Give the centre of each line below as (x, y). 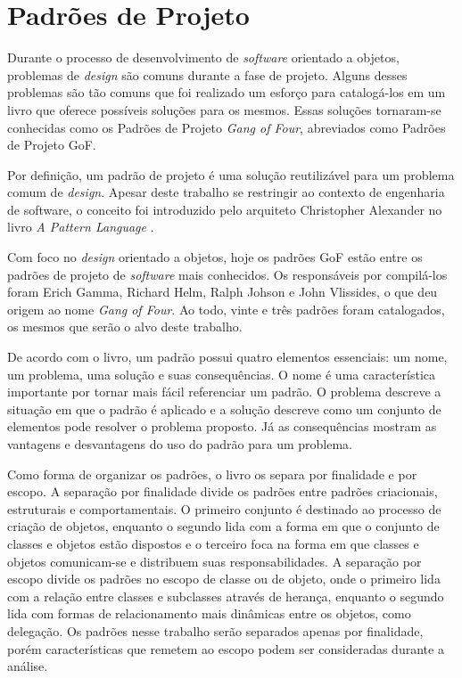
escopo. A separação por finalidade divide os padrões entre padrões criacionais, (223, 491)
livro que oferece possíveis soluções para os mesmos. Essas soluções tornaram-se (224, 109)
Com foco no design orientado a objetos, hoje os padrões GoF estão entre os (215, 257)
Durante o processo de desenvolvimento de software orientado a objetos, (203, 57)
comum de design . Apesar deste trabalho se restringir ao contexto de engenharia (226, 192)
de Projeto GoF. (52, 145)
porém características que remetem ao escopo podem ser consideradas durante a (226, 648)
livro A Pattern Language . (81, 227)
